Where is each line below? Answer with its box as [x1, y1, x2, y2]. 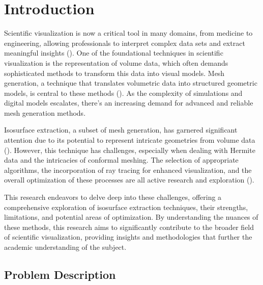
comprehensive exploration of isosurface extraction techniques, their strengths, [4, 201, 248, 212]
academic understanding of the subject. [4, 242, 127, 252]
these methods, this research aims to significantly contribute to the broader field [4, 221, 254, 232]
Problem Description [4, 266, 116, 282]
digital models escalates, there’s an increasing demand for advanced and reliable [4, 97, 253, 108]
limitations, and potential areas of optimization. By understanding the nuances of [4, 212, 258, 222]
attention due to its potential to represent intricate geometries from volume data [4, 135, 255, 145]
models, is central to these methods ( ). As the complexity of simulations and [4, 87, 243, 98]
